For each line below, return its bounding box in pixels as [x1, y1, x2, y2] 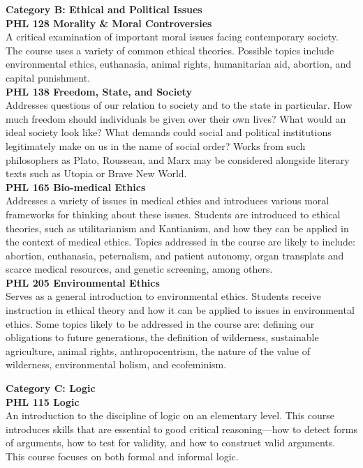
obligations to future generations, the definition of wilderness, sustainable [6, 330, 319, 345]
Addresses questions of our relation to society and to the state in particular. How [6, 98, 353, 112]
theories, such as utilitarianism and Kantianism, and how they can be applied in [6, 220, 349, 235]
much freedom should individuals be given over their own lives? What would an [6, 111, 346, 126]
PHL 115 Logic [6, 394, 80, 409]
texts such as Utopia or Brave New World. [6, 166, 187, 181]
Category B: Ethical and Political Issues [6, 2, 202, 16]
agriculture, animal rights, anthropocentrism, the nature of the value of [6, 343, 310, 358]
